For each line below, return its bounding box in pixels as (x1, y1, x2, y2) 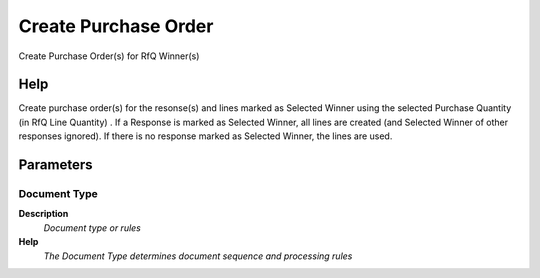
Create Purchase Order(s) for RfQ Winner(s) (18, 50, 200, 62)
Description (18, 208, 69, 220)
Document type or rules (43, 221, 142, 234)
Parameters (18, 156, 93, 174)
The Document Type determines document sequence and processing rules (43, 250, 353, 262)
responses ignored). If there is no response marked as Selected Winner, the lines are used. (18, 130, 393, 142)
